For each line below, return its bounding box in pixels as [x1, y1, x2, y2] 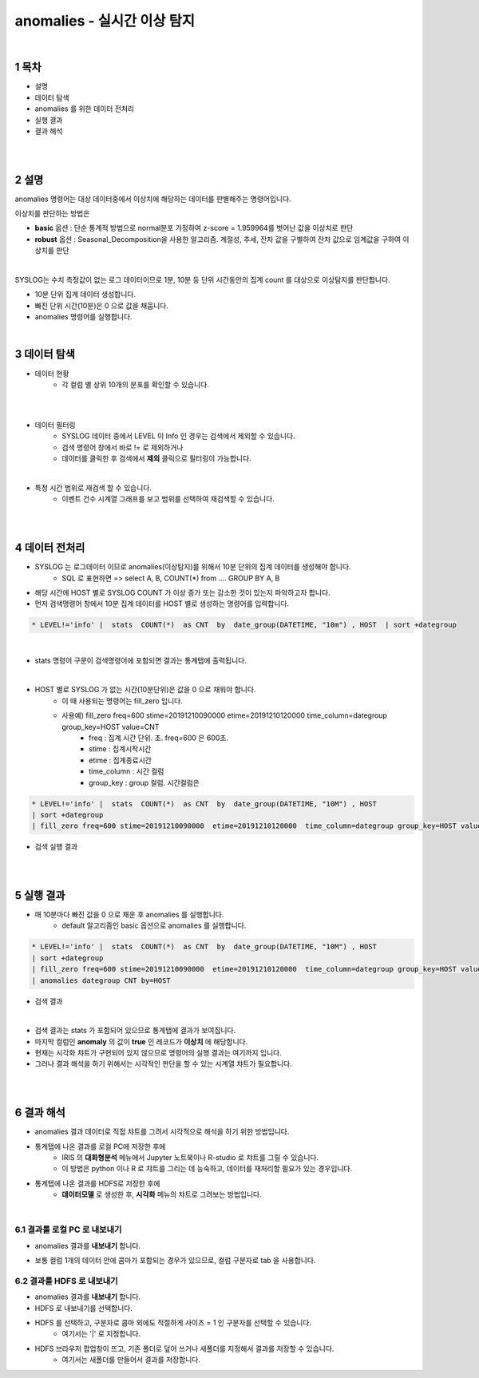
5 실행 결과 [14, 889, 65, 902]
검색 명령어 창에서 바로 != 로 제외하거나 [61, 442, 184, 452]
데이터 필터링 [34, 420, 76, 430]
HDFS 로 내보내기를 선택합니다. [34, 1303, 133, 1313]
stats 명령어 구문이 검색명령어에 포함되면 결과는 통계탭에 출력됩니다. [34, 655, 247, 665]
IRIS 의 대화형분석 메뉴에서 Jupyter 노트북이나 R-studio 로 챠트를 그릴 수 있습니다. [61, 1152, 319, 1162]
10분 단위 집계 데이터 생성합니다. [34, 290, 136, 299]
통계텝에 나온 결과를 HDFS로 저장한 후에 [34, 1178, 160, 1188]
